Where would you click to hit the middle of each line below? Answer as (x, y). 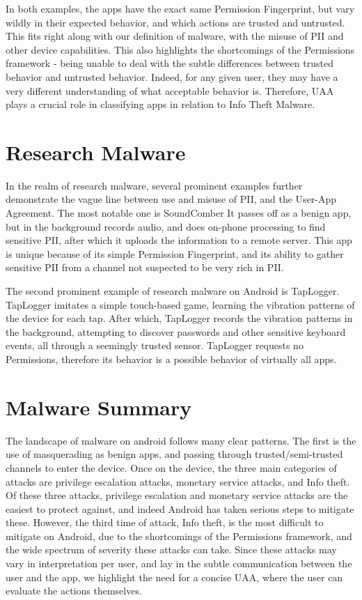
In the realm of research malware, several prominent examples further (154, 185)
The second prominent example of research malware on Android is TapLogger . (173, 291)
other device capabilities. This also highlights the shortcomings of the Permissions (180, 49)
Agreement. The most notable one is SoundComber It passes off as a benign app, (179, 213)
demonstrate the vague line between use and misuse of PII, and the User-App (171, 199)
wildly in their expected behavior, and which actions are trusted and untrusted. (175, 22)
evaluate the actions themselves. (74, 591)
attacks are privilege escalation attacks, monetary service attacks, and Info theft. (178, 481)
